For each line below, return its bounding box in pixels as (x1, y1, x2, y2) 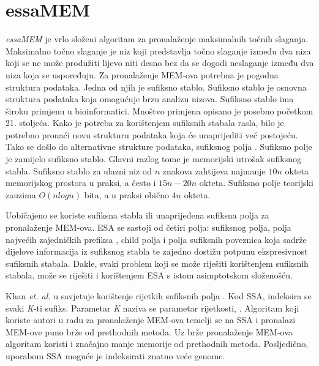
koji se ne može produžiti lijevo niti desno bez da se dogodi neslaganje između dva (6, 56, 314, 69)
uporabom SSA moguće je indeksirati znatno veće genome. (6, 349, 225, 362)
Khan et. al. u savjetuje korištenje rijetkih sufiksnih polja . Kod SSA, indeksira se (6, 289, 312, 302)
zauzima (6, 188, 36, 201)
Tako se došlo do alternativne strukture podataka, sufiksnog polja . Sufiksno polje (6, 140, 312, 153)
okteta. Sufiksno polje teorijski (199, 176, 313, 189)
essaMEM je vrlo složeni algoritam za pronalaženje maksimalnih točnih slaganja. (6, 32, 309, 45)
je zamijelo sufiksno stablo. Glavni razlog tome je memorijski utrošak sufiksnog (6, 152, 301, 165)
